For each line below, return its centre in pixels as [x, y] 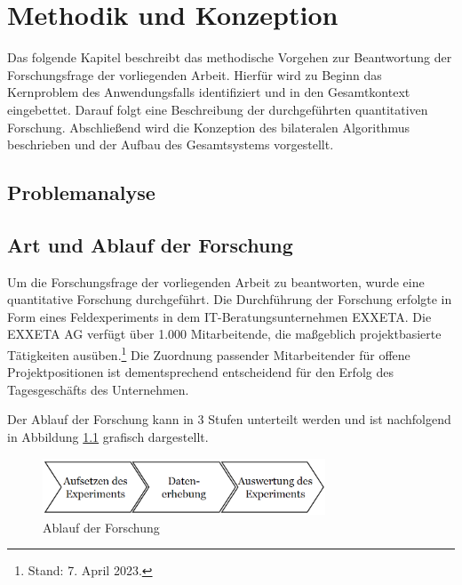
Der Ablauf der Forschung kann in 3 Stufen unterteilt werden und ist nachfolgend [229, 419]
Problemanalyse [81, 192]
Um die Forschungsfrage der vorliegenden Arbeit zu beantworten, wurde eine [216, 281]
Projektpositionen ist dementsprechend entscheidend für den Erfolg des [200, 372]
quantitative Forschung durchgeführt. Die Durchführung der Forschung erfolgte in [230, 299]
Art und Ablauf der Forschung [150, 244]
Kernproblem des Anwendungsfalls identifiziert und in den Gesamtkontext [209, 92]
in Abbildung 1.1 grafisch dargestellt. [108, 437]
